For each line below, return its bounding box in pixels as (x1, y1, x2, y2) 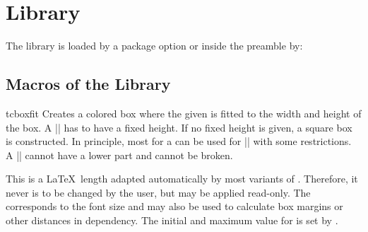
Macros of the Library (6, 73, 171, 95)
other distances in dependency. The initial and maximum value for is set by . (6, 213, 338, 228)
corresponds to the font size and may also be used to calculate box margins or (6, 199, 343, 214)
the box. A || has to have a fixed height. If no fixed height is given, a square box (6, 120, 352, 134)
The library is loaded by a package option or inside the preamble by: (6, 38, 303, 53)
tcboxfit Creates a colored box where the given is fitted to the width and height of (6, 105, 362, 120)
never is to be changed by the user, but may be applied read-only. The (6, 185, 311, 199)
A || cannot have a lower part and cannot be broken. (6, 147, 233, 162)
